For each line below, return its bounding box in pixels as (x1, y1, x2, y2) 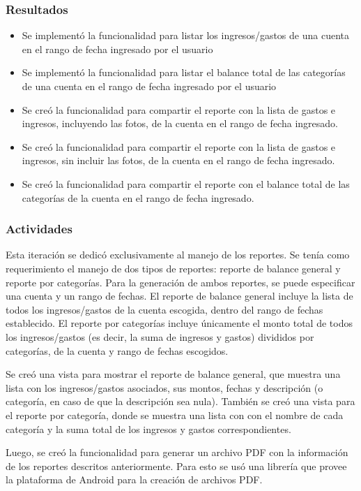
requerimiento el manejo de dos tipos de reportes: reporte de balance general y (6, 261, 341, 275)
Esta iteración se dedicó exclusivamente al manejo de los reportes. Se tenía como (6, 247, 350, 262)
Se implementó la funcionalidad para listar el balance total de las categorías (22, 65, 346, 80)
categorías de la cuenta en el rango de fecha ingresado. (22, 190, 254, 205)
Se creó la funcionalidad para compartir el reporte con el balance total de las (22, 176, 350, 191)
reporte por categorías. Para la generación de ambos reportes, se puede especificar (6, 274, 355, 289)
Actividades (6, 220, 72, 237)
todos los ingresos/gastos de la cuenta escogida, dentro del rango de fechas (6, 302, 323, 316)
